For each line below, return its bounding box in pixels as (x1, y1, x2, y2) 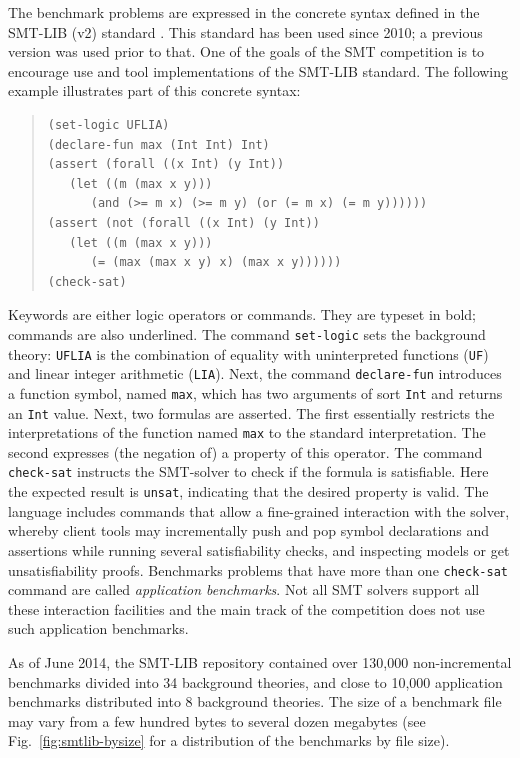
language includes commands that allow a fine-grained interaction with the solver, (8, 500, 510, 521)
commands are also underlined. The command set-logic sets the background (8, 323, 486, 344)
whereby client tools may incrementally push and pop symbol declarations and (8, 520, 490, 541)
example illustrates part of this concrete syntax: (8, 80, 301, 101)
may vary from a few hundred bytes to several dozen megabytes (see (8, 710, 426, 731)
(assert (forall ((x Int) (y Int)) (47, 157, 285, 172)
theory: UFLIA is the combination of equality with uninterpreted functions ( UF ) (8, 343, 489, 364)
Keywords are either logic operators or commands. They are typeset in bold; (8, 304, 477, 325)
